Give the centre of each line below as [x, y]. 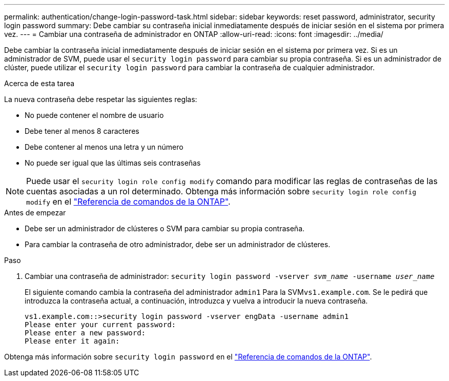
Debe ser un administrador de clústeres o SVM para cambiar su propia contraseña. [165, 228]
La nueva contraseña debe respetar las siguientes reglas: [101, 99]
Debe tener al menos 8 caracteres [82, 131]
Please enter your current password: [100, 325]
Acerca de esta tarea [39, 83]
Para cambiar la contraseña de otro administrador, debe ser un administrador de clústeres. [178, 244]
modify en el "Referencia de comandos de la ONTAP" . [128, 202]
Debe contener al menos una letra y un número [104, 147]
